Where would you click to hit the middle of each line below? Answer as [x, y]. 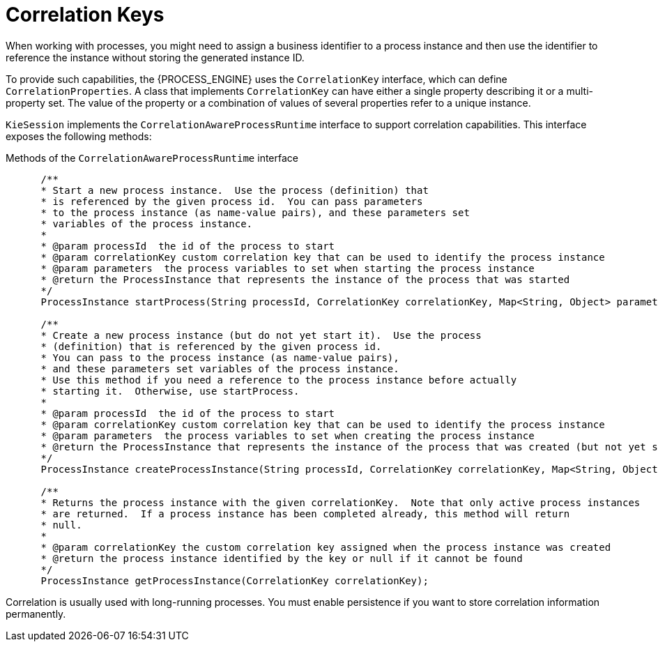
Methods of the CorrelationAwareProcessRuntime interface [152, 158]
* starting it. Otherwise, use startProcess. [170, 391]
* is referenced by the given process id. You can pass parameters [232, 201]
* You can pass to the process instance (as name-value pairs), [220, 357]
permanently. [36, 614]
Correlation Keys [85, 15]
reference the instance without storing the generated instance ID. [155, 57]
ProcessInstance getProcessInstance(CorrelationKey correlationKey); [235, 580]
